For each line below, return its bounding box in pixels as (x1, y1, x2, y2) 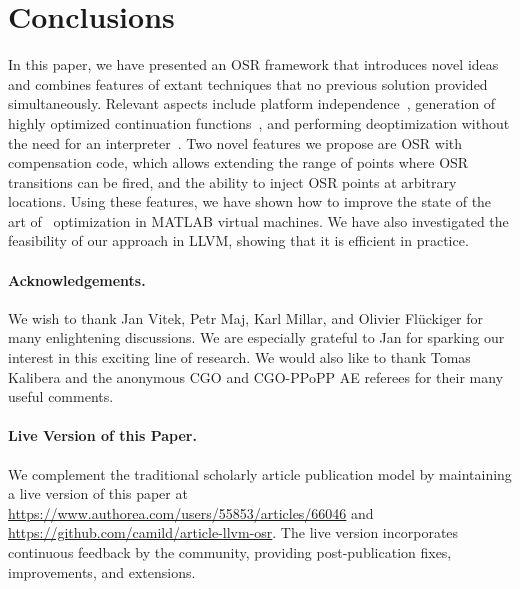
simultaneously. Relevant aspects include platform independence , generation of (8, 93, 496, 114)
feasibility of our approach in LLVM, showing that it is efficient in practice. (8, 230, 469, 251)
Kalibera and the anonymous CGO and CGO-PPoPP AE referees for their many (8, 366, 504, 387)
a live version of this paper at (8, 483, 188, 504)
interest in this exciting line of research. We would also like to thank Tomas (8, 347, 471, 368)
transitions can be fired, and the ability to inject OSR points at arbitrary (8, 171, 457, 192)
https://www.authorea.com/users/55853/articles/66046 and (8, 502, 374, 523)
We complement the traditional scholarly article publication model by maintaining (8, 463, 512, 484)
